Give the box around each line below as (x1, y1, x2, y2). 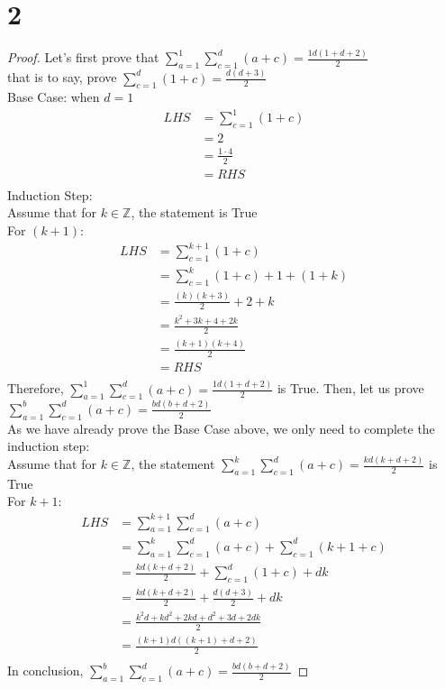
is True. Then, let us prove (277, 379, 424, 398)
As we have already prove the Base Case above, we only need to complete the (7, 418, 435, 437)
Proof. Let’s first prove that (7, 48, 159, 67)
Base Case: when (7, 87, 100, 106)
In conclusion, (7, 661, 84, 680)
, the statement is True (131, 203, 258, 222)
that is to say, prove (7, 68, 117, 87)
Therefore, (7, 379, 64, 398)
